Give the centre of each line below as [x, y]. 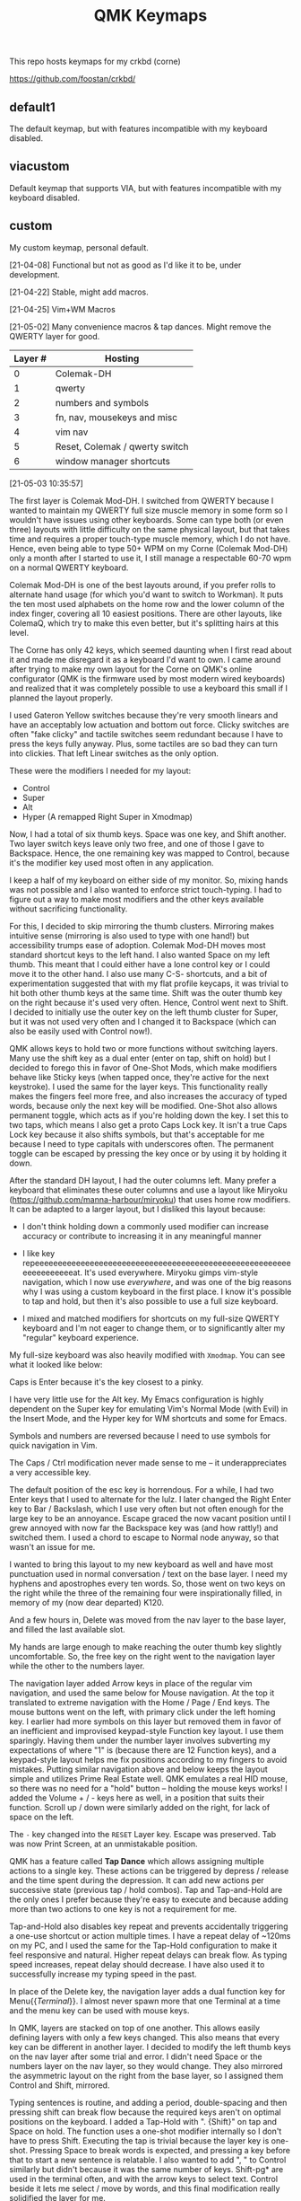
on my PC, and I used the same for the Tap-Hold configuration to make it [143, 1945]
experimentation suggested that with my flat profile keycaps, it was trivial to [149, 983]
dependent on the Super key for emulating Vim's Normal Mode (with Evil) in [149, 1409]
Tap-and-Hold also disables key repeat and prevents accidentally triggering [149, 1926]
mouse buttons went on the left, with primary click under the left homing [142, 1712]
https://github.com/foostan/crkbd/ [73, 79]
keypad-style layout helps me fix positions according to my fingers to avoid [148, 1759]
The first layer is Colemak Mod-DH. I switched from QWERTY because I [142, 500]
